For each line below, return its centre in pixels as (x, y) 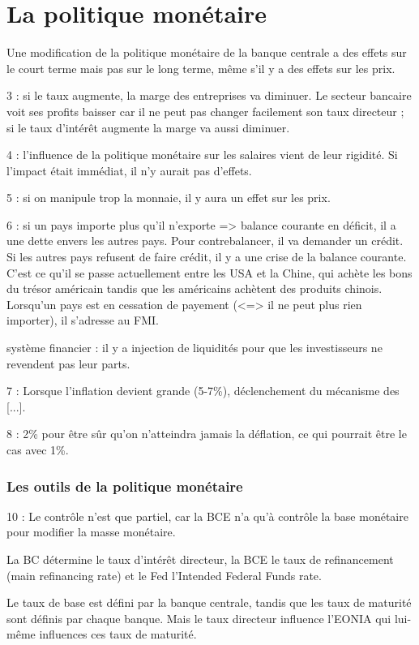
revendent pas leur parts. (68, 363)
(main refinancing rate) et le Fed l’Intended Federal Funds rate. (164, 575)
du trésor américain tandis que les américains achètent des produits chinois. (195, 288)
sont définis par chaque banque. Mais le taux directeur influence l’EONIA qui (199, 618)
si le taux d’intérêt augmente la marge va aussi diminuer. (148, 127)
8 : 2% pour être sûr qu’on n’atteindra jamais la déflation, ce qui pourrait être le (207, 434)
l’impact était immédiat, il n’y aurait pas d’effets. (129, 170)
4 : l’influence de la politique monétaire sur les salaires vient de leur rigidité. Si (202, 155)
